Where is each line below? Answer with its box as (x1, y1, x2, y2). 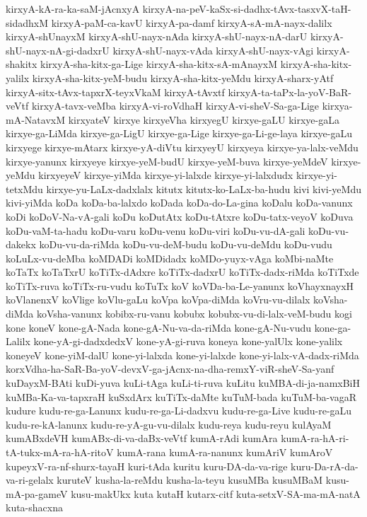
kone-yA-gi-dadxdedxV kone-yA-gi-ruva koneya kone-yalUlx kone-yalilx (33, 334, 343, 349)
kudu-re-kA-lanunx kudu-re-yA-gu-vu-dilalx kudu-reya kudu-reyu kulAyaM (6, 417, 332, 431)
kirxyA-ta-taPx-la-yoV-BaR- (228, 84, 351, 99)
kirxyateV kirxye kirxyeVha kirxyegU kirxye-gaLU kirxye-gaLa (68, 112, 339, 127)
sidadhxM (6, 15, 48, 30)
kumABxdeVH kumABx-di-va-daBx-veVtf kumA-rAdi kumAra (6, 431, 278, 446)
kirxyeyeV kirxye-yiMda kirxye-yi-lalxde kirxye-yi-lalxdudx (38, 168, 293, 182)
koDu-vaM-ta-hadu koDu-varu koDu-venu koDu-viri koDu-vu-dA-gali (6, 223, 305, 238)
